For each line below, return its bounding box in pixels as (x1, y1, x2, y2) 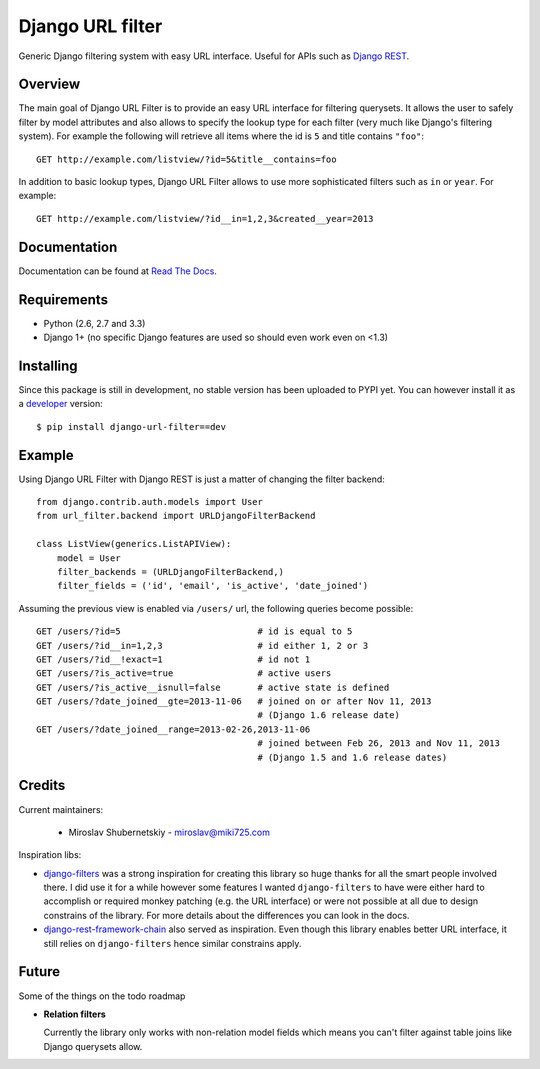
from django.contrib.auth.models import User (36, 496, 264, 507)
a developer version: (18, 398, 104, 410)
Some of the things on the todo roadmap (18, 990, 186, 1002)
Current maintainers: (18, 803, 104, 815)
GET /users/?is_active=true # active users (36, 668, 332, 679)
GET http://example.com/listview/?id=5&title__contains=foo (36, 153, 337, 165)
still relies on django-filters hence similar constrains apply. (43, 937, 302, 949)
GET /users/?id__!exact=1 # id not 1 (36, 653, 311, 665)
